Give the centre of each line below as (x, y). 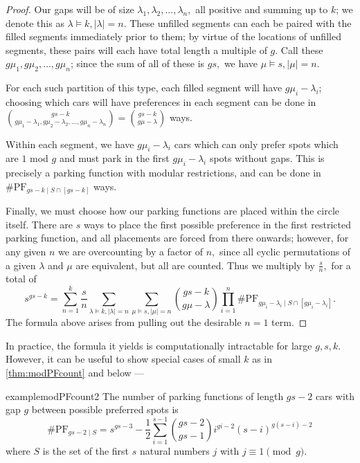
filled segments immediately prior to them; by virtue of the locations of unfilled (173, 36)
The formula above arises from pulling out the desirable (124, 322)
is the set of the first (86, 450)
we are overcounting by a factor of (131, 252)
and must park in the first (114, 158)
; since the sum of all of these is (137, 63)
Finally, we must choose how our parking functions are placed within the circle (173, 211)
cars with (335, 396)
